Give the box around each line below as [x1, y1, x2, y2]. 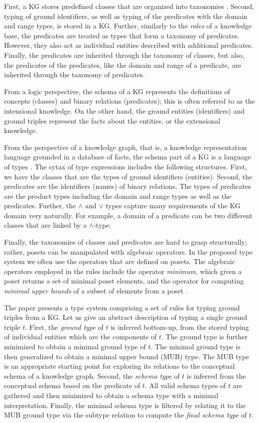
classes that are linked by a [4, 220, 87, 230]
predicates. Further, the [4, 200, 76, 211]
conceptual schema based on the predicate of [4, 380, 140, 391]
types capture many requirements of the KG [106, 200, 241, 211]
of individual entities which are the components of [4, 331, 157, 342]
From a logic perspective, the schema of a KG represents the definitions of [4, 86, 230, 96]
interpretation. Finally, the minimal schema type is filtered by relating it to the [4, 400, 246, 410]
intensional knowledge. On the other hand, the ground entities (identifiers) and [4, 105, 245, 116]
